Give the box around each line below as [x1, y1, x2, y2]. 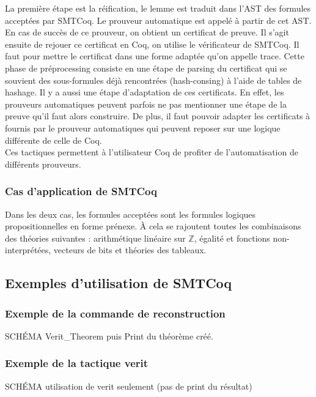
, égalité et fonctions [194, 231, 270, 244]
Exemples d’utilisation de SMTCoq [5, 273, 232, 292]
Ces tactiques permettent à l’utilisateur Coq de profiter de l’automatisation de [5, 146, 298, 158]
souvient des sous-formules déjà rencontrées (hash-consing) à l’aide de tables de [5, 73, 302, 86]
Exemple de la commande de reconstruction [5, 305, 226, 321]
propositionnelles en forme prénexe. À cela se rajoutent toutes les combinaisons [5, 220, 301, 232]
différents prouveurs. [5, 157, 81, 170]
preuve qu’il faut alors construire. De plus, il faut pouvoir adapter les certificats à [5, 109, 310, 122]
